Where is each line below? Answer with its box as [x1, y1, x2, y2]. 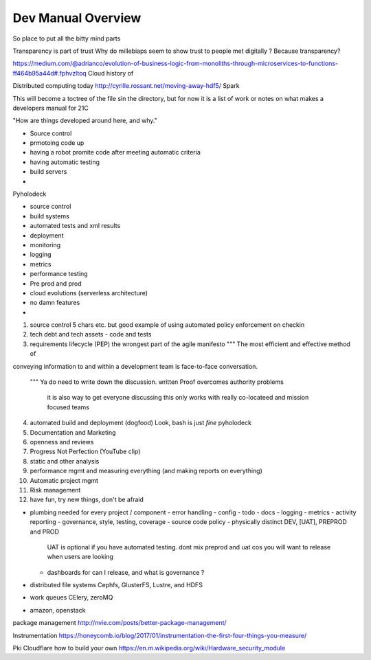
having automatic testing [30, 158, 100, 166]
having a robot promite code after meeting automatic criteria [30, 148, 201, 157]
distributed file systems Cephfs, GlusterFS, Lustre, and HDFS [30, 581, 203, 589]
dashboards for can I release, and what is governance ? [47, 568, 205, 576]
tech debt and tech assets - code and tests [30, 330, 152, 339]
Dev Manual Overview [12, 10, 142, 25]
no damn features [30, 299, 80, 307]
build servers [30, 168, 67, 176]
